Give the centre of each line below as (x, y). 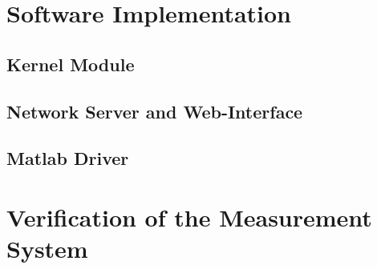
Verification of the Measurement (189, 217)
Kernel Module (71, 64)
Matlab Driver (68, 158)
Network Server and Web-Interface (155, 111)
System (47, 249)
